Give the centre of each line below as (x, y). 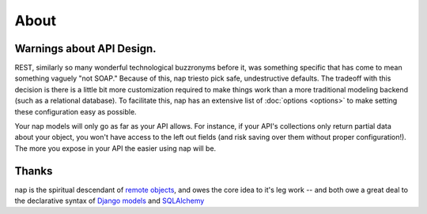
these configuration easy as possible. (76, 111)
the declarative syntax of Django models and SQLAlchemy (110, 201)
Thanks (34, 171)
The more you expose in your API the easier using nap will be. (115, 148)
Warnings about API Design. (86, 49)
